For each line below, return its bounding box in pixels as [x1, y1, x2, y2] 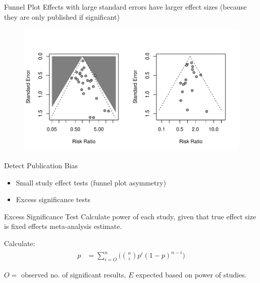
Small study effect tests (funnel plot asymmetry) [16, 177, 166, 187]
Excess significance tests [16, 194, 90, 205]
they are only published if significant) [4, 11, 120, 22]
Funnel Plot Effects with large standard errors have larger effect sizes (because [4, 2, 247, 12]
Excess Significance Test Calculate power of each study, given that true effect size [4, 211, 256, 221]
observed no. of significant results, [21, 269, 126, 279]
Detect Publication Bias [4, 160, 78, 170]
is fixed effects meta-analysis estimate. [4, 221, 122, 231]
